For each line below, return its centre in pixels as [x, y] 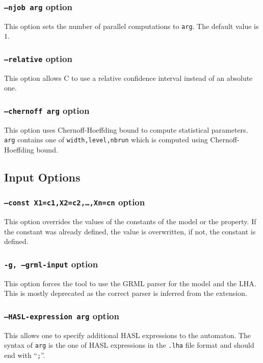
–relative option [38, 58]
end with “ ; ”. [25, 355]
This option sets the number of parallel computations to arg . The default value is [131, 26]
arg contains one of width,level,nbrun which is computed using [106, 140]
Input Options [42, 177]
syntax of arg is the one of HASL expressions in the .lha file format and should [129, 345]
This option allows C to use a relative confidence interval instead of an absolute [128, 78]
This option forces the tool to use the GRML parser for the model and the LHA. [130, 283]
